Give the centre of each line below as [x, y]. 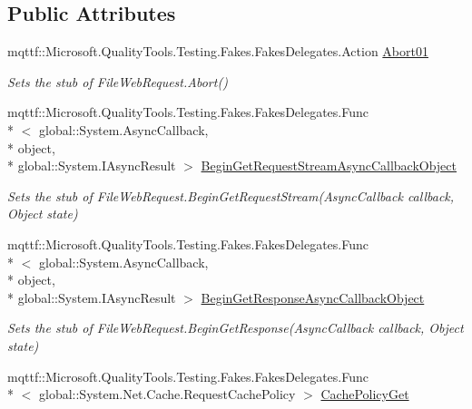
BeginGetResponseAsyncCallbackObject [313, 297]
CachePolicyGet [365, 394]
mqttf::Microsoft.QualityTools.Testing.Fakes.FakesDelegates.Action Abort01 [218, 51]
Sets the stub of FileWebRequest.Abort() [118, 81]
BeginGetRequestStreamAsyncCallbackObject [329, 166]
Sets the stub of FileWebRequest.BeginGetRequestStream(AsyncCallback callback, [231, 195]
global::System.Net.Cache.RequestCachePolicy [167, 394]
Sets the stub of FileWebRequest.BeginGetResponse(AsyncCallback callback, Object [236, 328]
